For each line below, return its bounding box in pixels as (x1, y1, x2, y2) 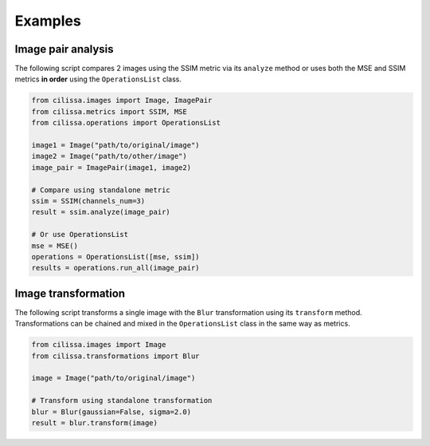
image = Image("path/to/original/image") (31, 373, 196, 383)
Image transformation (14, 286, 126, 300)
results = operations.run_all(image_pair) (31, 263, 200, 273)
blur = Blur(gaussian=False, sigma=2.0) (31, 407, 191, 416)
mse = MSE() (31, 241, 79, 251)
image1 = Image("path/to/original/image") (31, 140, 200, 149)
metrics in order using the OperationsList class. (14, 74, 182, 84)
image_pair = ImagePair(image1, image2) (31, 163, 191, 172)
